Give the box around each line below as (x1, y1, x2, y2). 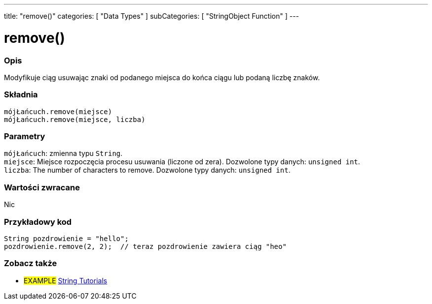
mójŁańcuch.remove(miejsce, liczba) (4, 115, 145, 123)
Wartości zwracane (4, 182, 80, 192)
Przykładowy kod (4, 216, 72, 227)
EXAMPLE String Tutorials (24, 276, 108, 285)
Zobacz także (4, 258, 57, 269)
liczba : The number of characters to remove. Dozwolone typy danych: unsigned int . (4, 166, 290, 175)
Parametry (4, 131, 45, 141)
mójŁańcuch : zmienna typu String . (4, 149, 123, 158)
